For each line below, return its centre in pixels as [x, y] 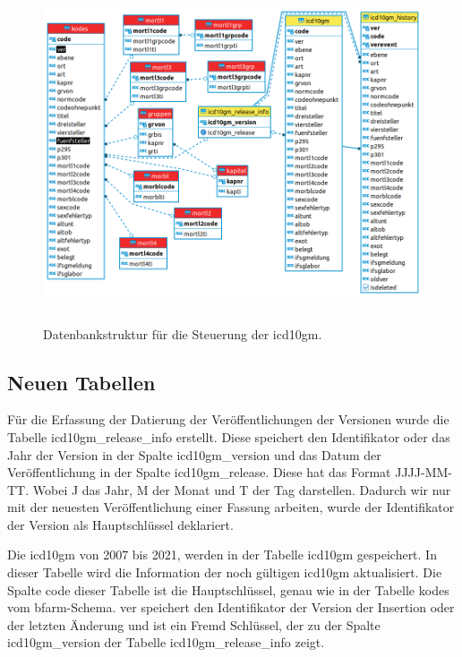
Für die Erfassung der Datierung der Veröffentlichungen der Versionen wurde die [228, 419]
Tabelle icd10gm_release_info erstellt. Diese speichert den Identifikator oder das [229, 436]
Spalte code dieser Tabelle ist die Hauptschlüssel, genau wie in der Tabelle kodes [228, 589]
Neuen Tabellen [81, 382]
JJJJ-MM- [424, 472]
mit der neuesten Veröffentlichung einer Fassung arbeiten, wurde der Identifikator [231, 507]
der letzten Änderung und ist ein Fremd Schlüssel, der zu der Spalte [194, 624]
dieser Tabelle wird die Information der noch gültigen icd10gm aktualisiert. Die [225, 572]
